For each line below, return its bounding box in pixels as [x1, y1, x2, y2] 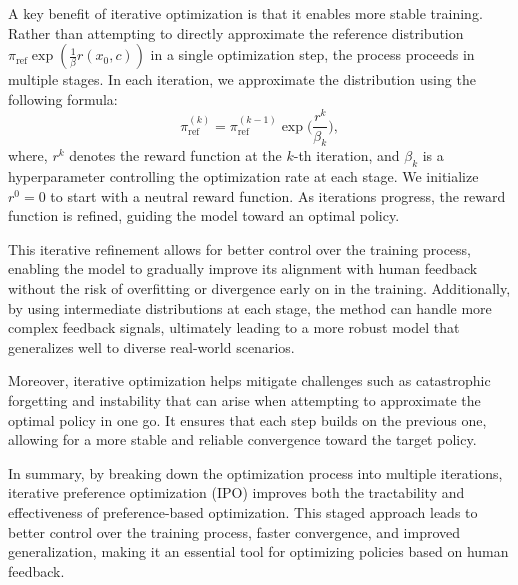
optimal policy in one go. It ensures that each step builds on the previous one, [8, 409, 487, 430]
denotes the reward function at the [69, 145, 282, 166]
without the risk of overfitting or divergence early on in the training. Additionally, [8, 278, 511, 299]
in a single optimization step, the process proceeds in [150, 44, 475, 65]
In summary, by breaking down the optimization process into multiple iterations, [8, 462, 503, 483]
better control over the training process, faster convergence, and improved [8, 521, 461, 542]
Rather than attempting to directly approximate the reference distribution [8, 22, 464, 43]
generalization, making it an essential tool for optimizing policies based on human [8, 541, 509, 562]
